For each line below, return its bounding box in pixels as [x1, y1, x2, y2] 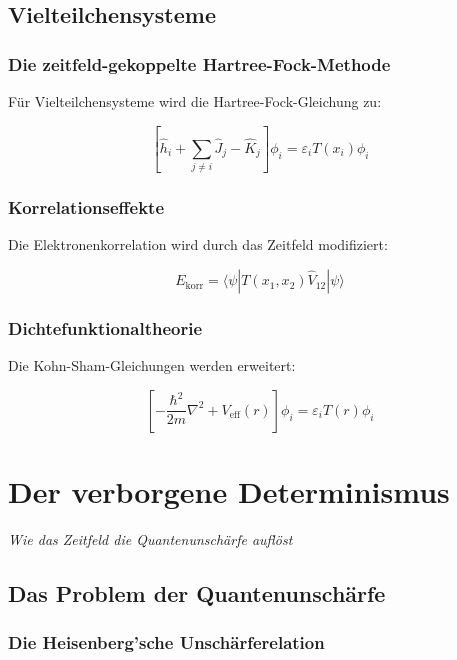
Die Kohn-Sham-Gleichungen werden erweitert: [8, 355, 296, 376]
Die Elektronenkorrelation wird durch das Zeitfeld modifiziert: [8, 234, 388, 255]
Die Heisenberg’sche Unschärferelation [8, 630, 325, 655]
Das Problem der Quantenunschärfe [8, 577, 386, 608]
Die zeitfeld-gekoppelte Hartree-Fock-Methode [8, 51, 391, 76]
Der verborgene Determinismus [8, 471, 450, 512]
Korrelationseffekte [8, 195, 165, 220]
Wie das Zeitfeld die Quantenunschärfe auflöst [8, 529, 293, 549]
